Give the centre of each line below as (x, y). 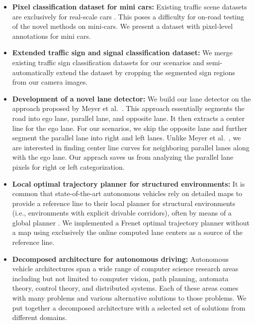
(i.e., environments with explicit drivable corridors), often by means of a (122, 213)
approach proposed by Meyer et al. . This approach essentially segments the (128, 108)
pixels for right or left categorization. (68, 166)
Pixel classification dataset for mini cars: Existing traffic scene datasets (129, 6)
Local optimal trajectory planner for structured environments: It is (128, 183)
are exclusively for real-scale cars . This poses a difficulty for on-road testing (128, 16)
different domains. (40, 317)
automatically (33, 72)
